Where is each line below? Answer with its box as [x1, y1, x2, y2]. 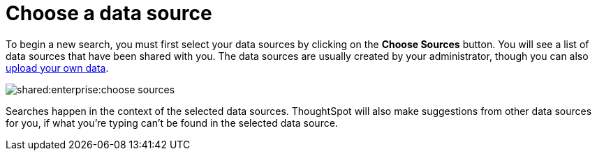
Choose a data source [6, 1, 212, 25]
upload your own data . [6, 61, 109, 74]
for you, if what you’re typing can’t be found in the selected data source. [6, 116, 338, 129]
